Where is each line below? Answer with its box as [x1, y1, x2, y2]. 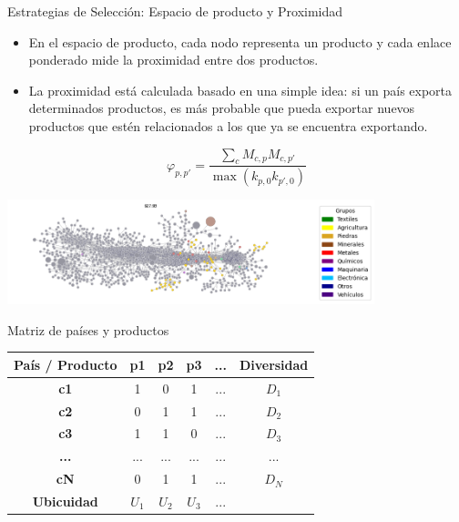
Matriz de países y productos [7, 320, 169, 339]
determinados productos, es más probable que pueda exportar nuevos [28, 98, 415, 118]
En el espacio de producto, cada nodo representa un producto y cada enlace [28, 32, 452, 51]
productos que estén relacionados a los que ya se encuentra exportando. [28, 116, 428, 135]
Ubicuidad [32, 491, 98, 510]
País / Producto [14, 354, 117, 374]
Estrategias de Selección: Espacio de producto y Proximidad [7, 2, 343, 20]
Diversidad [239, 354, 309, 374]
